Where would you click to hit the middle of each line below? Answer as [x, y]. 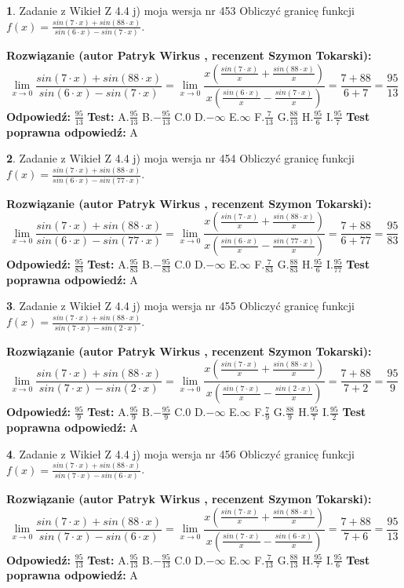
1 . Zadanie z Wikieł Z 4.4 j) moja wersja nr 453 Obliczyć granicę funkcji [180, 10]
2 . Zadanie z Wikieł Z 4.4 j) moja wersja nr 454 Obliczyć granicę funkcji [180, 158]
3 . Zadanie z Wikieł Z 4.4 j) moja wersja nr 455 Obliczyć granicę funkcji [180, 306]
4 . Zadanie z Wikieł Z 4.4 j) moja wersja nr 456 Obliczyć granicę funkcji [180, 453]
